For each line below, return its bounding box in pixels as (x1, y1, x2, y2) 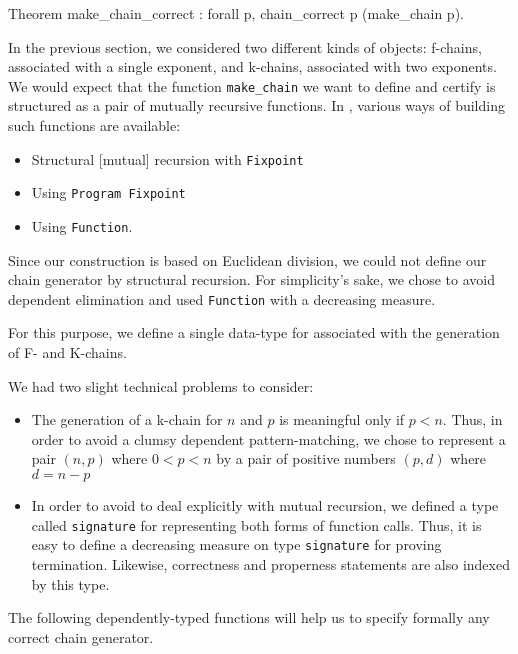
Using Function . (31, 215, 133, 236)
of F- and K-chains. (8, 342, 127, 363)
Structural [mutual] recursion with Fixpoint (31, 148, 304, 169)
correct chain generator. (8, 626, 154, 647)
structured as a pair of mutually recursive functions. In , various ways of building (8, 95, 505, 116)
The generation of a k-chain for (31, 409, 223, 430)
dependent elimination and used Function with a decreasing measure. (8, 288, 436, 309)
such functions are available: (8, 115, 181, 136)
